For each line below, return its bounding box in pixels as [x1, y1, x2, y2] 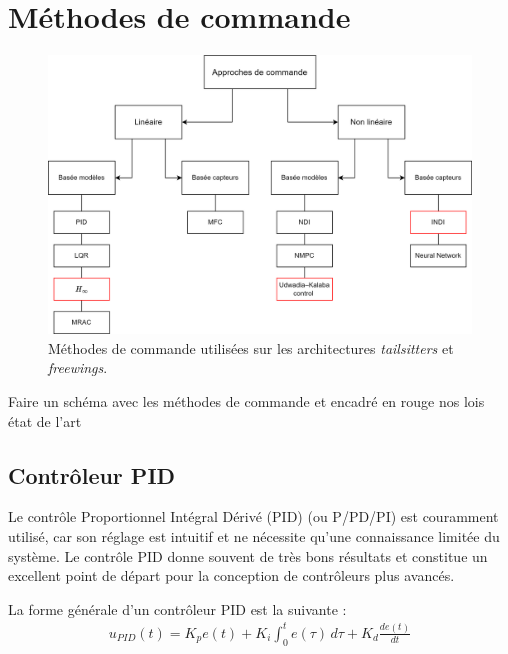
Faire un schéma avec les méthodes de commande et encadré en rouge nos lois [8, 390, 485, 411]
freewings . [48, 357, 108, 378]
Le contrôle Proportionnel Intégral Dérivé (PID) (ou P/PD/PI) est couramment [8, 506, 499, 527]
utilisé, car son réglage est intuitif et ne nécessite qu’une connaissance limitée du [8, 525, 500, 546]
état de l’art [8, 410, 82, 431]
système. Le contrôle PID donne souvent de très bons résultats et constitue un [8, 545, 488, 566]
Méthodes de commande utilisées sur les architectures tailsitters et [48, 337, 454, 358]
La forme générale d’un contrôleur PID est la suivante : [8, 598, 347, 619]
